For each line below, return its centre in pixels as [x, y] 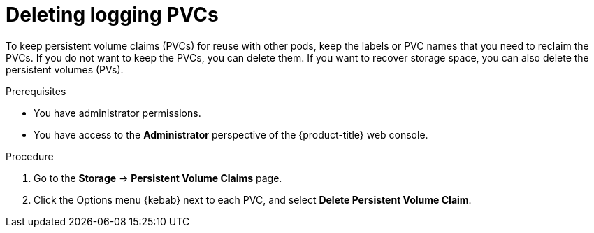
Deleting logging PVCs [112, 15]
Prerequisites [36, 91]
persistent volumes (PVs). [65, 69]
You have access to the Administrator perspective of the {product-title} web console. [231, 134]
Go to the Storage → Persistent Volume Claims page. [158, 178]
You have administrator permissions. [117, 113]
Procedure [30, 156]
